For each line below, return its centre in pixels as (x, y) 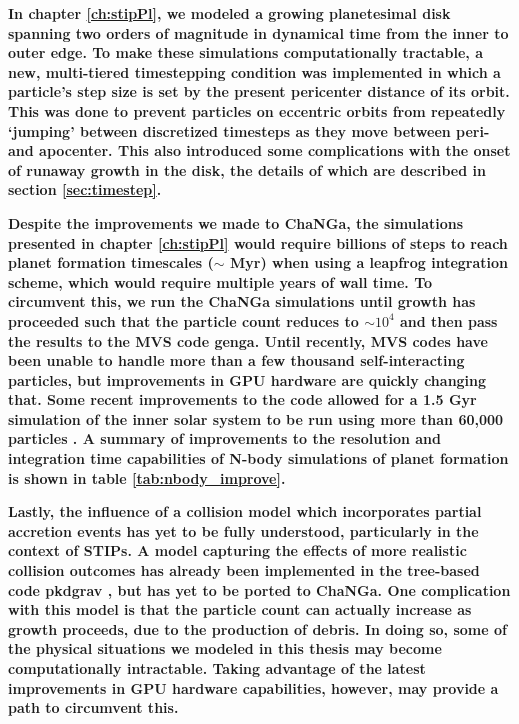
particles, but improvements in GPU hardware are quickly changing (247, 379)
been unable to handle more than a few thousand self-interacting (236, 360)
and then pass (449, 320)
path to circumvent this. (93, 707)
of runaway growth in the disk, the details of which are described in (247, 169)
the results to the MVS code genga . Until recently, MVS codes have (248, 340)
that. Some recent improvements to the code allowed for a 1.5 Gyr (242, 399)
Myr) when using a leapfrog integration (369, 262)
